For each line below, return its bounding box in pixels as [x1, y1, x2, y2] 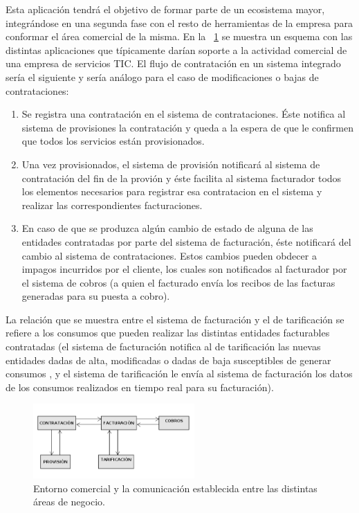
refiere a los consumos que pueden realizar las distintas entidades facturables [6, 325, 330, 340]
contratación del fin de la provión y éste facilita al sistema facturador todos [21, 170, 342, 185]
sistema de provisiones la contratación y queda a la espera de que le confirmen [21, 120, 354, 134]
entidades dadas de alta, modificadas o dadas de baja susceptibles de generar [6, 352, 331, 367]
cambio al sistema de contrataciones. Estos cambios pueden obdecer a [21, 248, 317, 262]
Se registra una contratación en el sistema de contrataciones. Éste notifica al [21, 107, 346, 121]
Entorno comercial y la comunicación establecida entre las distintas [33, 480, 317, 495]
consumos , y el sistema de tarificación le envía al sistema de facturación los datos [6, 366, 353, 381]
